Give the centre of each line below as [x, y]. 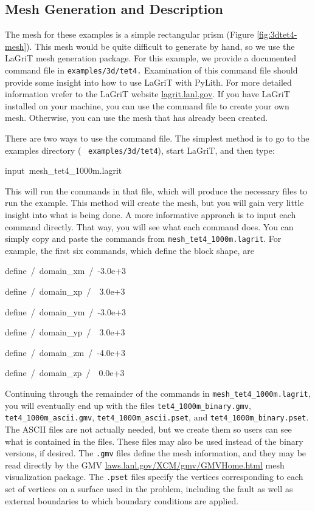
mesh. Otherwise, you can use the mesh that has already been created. [137, 118]
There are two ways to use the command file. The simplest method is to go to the [157, 138]
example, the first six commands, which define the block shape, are [130, 250]
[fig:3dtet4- [277, 34]
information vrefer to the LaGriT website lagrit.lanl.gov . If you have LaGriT [147, 94]
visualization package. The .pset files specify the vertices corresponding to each [154, 477]
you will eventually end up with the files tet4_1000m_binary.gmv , [128, 405]
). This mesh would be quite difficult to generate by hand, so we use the [161, 46]
